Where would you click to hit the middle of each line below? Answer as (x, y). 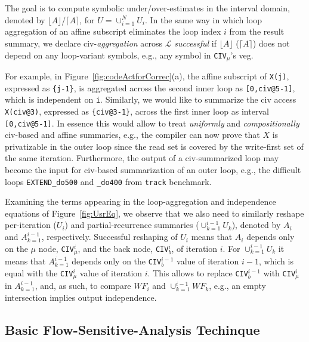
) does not (271, 43)
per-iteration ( (31, 225)
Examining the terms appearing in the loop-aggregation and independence (140, 201)
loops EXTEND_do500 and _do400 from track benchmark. (108, 181)
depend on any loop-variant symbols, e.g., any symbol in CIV (116, 55)
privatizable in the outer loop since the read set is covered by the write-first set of (154, 146)
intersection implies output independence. (81, 297)
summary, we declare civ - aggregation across (84, 43)
